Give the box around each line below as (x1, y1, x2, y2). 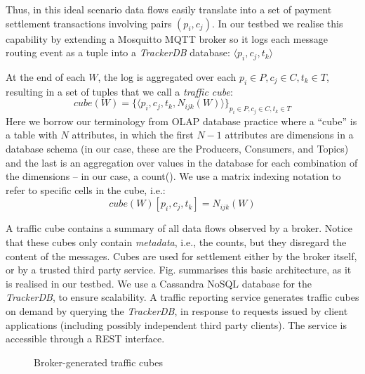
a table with (6, 127, 58, 142)
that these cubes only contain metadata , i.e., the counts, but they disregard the (6, 234, 347, 249)
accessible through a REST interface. (6, 331, 165, 346)
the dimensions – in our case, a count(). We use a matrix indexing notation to (6, 169, 341, 183)
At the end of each (6, 69, 86, 84)
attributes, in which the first (72, 127, 194, 142)
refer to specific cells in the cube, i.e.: (6, 182, 166, 197)
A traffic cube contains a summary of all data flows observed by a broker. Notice (6, 221, 352, 236)
